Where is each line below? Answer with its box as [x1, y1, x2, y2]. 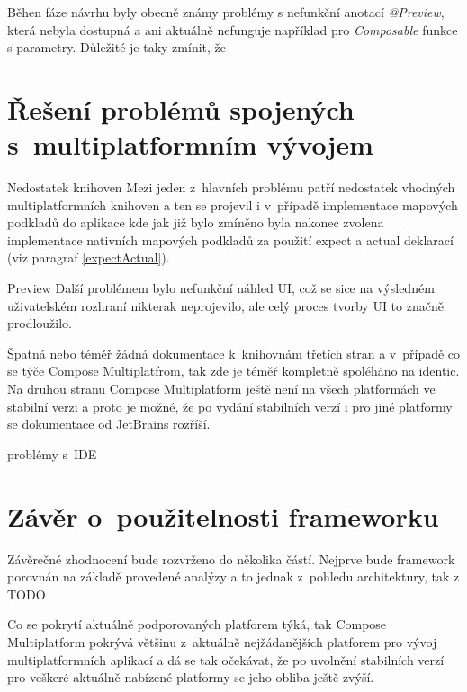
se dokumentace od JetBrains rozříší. [7, 414, 211, 433]
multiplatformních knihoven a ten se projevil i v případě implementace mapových [7, 195, 458, 214]
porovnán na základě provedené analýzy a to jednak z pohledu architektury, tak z [7, 567, 460, 586]
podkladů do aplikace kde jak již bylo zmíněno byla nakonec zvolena [7, 213, 384, 232]
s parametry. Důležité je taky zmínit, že [7, 38, 226, 57]
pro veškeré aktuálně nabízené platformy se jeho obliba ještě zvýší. [7, 668, 374, 687]
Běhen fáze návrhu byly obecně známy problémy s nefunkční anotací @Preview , [7, 3, 445, 21]
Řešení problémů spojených [7, 90, 355, 127]
